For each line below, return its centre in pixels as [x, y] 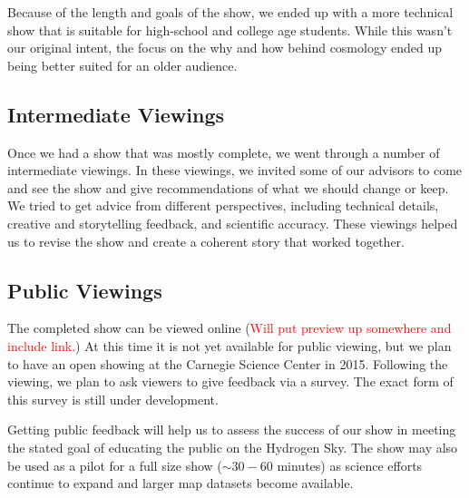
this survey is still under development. [113, 399]
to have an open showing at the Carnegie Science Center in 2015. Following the [228, 363]
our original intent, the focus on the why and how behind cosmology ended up [225, 48]
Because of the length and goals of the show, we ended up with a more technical [230, 12]
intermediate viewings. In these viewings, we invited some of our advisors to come [235, 170]
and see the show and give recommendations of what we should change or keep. [228, 187]
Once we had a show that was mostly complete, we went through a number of [224, 152]
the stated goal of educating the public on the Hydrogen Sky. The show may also [233, 447]
